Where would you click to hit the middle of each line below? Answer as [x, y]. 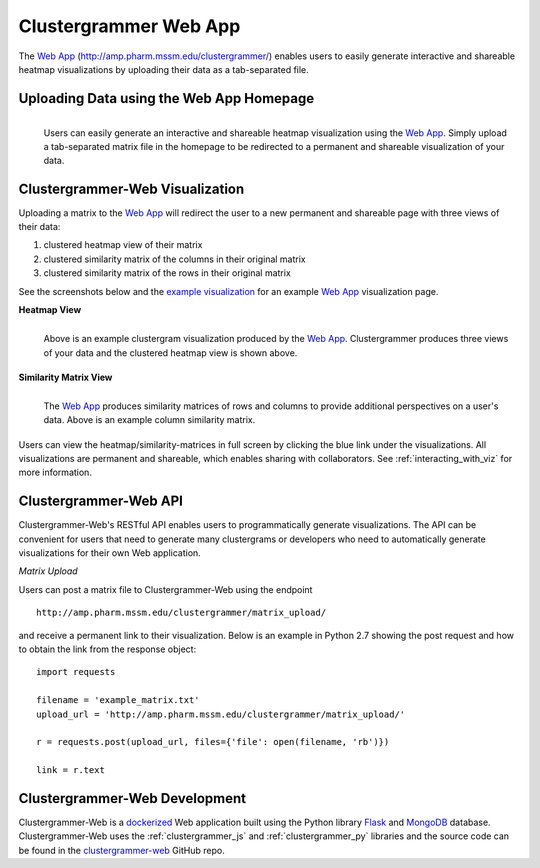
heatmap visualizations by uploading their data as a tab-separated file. [163, 69]
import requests [76, 672]
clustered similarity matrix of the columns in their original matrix [174, 259]
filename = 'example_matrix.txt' [118, 700]
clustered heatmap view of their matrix [123, 245]
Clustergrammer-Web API [101, 501]
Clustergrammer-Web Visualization [131, 188]
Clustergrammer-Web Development [132, 798]
